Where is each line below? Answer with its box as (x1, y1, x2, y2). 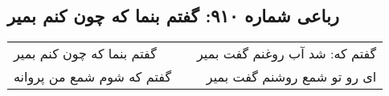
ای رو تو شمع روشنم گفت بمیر (206, 67, 377, 86)
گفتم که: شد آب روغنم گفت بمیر (197, 44, 377, 63)
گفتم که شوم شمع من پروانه (14, 67, 172, 86)
